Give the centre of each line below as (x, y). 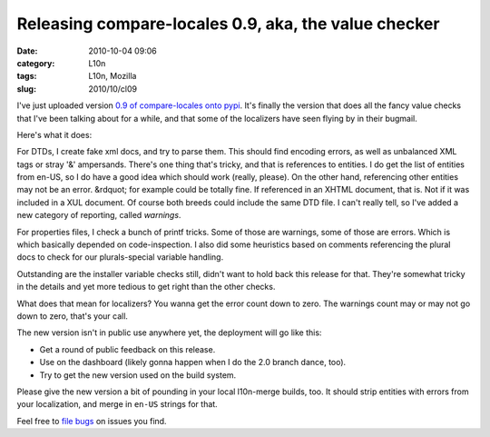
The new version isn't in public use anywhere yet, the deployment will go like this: (169, 333)
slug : (26, 89)
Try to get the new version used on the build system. (138, 375)
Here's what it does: (54, 134)
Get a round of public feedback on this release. (127, 349)
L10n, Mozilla (113, 76)
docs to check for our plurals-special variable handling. (120, 257)
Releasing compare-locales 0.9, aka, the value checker (228, 24)
